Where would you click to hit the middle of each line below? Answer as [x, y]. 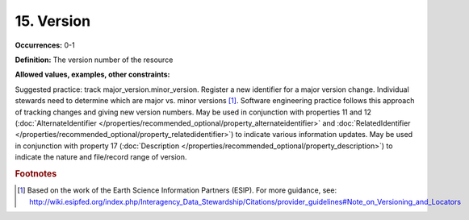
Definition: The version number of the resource [94, 60]
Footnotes [36, 173]
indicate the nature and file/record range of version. [101, 157]
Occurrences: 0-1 [45, 45]
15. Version [53, 21]
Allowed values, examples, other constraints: [92, 75]
